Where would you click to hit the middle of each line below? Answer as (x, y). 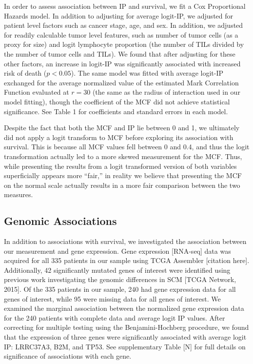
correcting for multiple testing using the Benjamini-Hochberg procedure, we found (126, 327)
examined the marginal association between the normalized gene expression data (124, 308)
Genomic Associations (60, 221)
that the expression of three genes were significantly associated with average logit (125, 337)
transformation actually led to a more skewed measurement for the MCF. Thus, (123, 156)
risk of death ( (25, 73)
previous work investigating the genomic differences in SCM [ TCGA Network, (120, 279)
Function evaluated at (37, 92)
